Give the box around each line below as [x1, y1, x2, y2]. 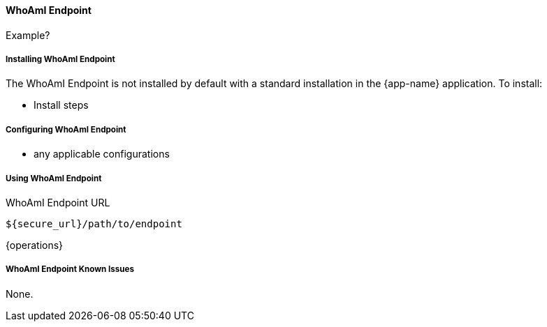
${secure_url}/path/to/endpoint [6, 218, 182, 229]
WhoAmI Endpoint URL [6, 196, 110, 208]
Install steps [34, 99, 89, 112]
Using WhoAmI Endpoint [6, 173, 102, 183]
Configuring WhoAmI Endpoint [6, 124, 126, 135]
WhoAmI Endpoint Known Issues [6, 264, 134, 275]
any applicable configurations [34, 148, 170, 160]
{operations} [6, 238, 64, 251]
